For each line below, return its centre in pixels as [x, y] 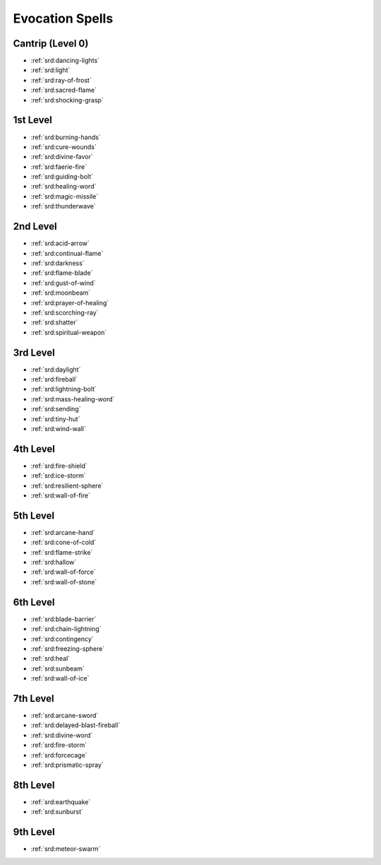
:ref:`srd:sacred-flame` [64, 90]
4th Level [34, 449]
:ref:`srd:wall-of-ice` [60, 678]
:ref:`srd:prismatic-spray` [67, 765]
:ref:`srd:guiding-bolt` [62, 177]
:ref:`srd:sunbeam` [58, 669]
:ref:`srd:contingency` [62, 639]
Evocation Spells [63, 18]
